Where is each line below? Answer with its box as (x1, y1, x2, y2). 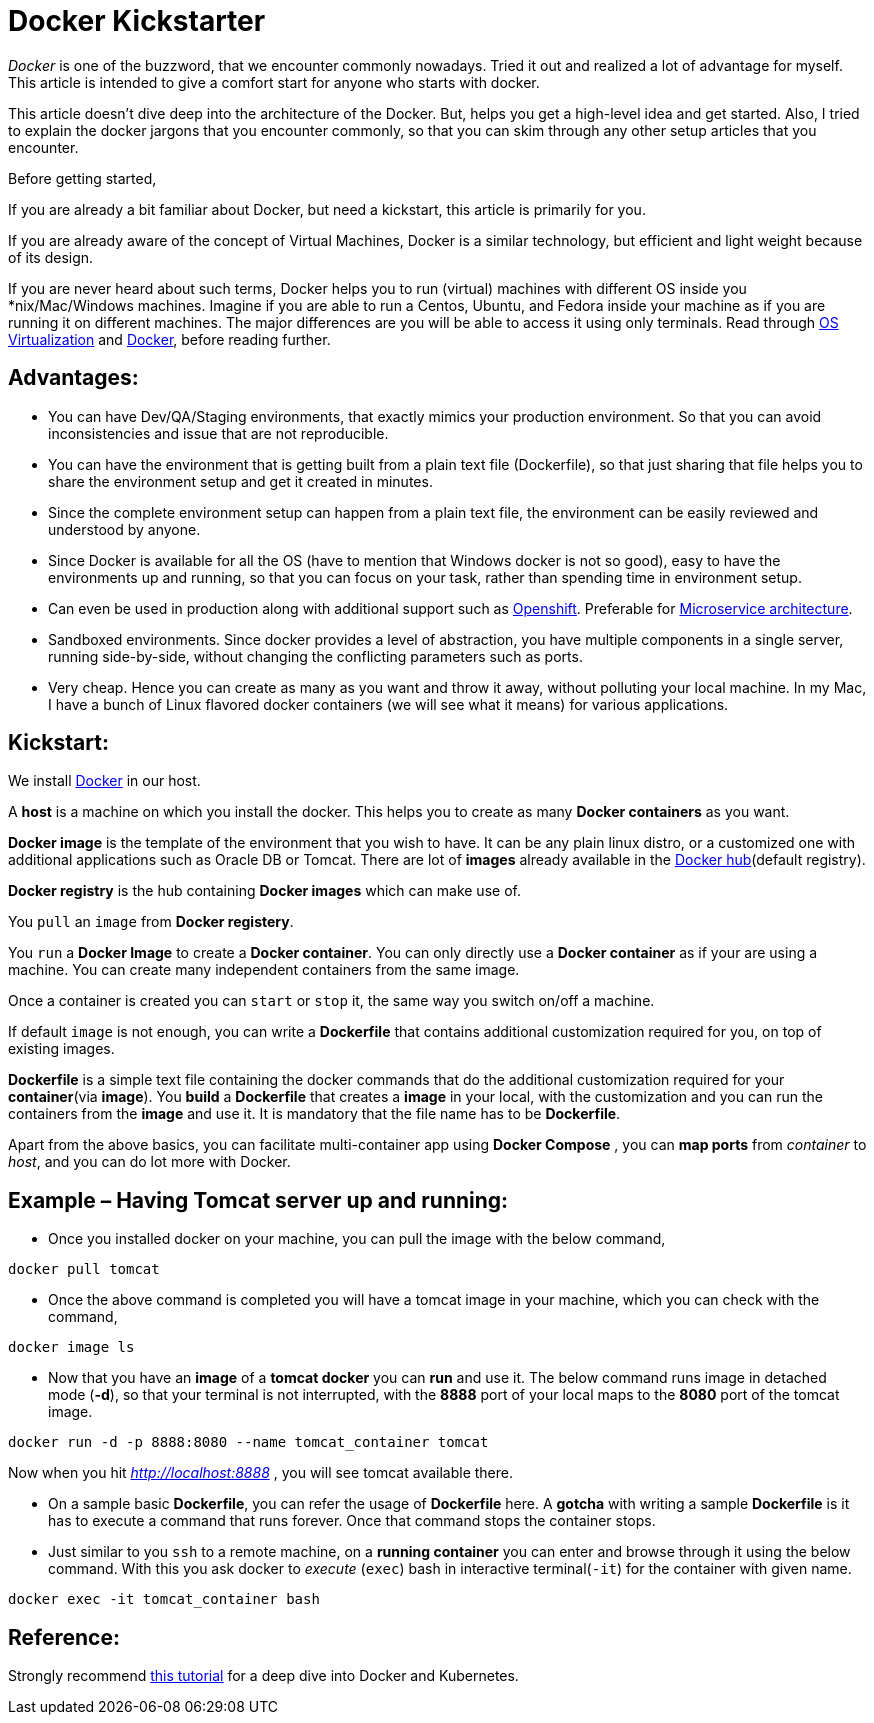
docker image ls (8, 1339, 135, 1356)
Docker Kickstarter (8, 4, 266, 38)
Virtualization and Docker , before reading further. (8, 330, 331, 348)
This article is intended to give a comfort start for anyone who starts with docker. (8, 73, 540, 91)
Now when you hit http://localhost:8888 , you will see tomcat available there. (8, 1464, 514, 1482)
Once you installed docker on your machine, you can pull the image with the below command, (48, 1230, 666, 1248)
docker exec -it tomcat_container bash (8, 1591, 320, 1608)
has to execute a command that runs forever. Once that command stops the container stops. (48, 1512, 656, 1530)
